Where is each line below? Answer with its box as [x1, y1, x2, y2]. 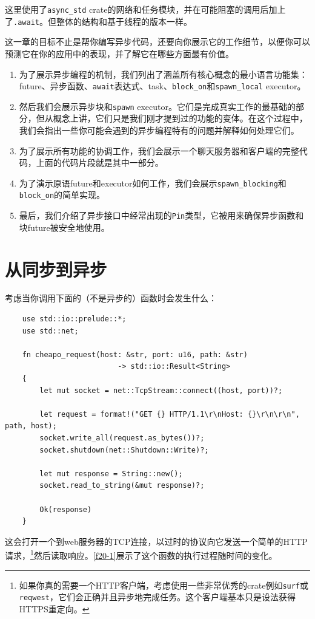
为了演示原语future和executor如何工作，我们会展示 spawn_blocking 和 [19, 176, 287, 189]
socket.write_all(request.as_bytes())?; [39, 434, 205, 442]
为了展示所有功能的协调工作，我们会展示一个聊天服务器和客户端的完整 [19, 144, 299, 157]
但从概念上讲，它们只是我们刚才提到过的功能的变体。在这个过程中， [36, 112, 308, 125]
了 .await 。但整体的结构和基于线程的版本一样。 [5, 15, 192, 27]
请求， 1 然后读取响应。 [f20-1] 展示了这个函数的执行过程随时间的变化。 [5, 547, 277, 561]
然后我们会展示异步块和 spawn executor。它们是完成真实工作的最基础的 [19, 100, 296, 112]
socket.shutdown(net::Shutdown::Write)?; [39, 445, 209, 454]
